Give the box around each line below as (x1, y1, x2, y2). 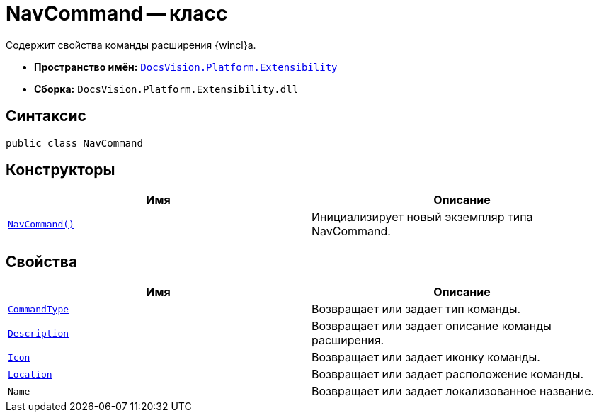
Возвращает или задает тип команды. (312, 302, 521, 317)
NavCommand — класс (6, 1, 228, 26)
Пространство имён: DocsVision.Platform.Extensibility (34, 60, 338, 73)
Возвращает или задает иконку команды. (312, 350, 540, 365)
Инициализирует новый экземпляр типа (312, 210, 533, 225)
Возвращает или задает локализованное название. (312, 384, 595, 399)
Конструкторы (6, 161, 115, 179)
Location (8, 368, 52, 380)
